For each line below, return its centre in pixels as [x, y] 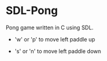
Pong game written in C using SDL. [50, 27]
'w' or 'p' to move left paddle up [55, 39]
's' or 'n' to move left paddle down [58, 51]
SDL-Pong [32, 11]
